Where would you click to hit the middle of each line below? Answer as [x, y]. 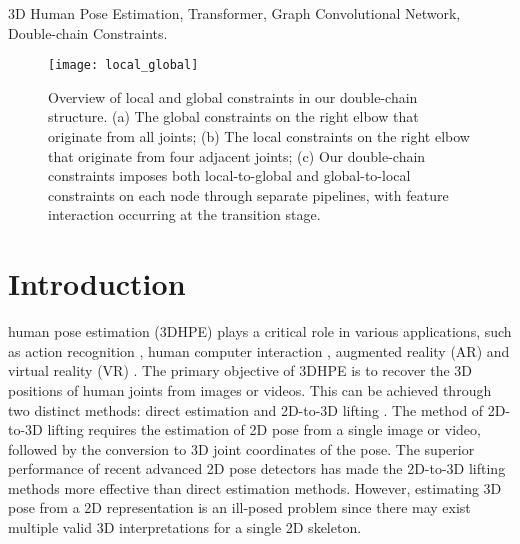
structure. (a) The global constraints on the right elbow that [233, 116]
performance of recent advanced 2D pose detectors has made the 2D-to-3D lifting [257, 468]
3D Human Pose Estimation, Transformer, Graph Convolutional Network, [234, 13]
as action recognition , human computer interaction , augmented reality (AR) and [259, 350]
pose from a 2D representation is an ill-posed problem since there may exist [239, 507]
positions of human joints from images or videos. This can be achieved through [250, 389]
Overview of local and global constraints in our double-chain [233, 96]
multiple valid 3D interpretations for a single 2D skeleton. [185, 527]
